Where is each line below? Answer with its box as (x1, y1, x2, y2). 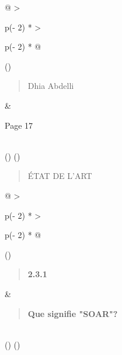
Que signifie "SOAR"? (27, 307, 118, 319)
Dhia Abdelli (27, 80, 74, 92)
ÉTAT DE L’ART (27, 170, 92, 182)
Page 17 (5, 119, 33, 131)
